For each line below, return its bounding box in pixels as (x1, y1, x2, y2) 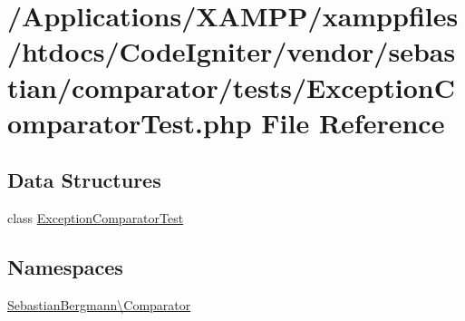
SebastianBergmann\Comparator (7, 295, 191, 314)
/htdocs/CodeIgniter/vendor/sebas (7, 33, 456, 70)
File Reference (261, 103, 445, 141)
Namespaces (7, 253, 123, 281)
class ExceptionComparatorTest (7, 209, 184, 228)
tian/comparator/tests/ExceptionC (7, 68, 455, 105)
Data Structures (7, 166, 161, 194)
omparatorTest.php (7, 103, 252, 141)
